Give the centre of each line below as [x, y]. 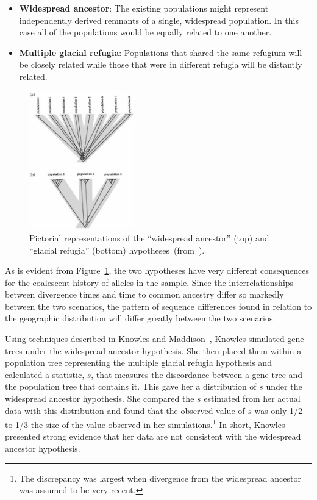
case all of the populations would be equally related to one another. [145, 32]
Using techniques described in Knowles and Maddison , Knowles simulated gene [155, 339]
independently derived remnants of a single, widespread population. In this [159, 20]
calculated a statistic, [45, 374]
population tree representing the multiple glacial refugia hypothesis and [138, 362]
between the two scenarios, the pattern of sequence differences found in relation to [158, 306]
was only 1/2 [279, 410]
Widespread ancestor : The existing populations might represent [144, 8]
